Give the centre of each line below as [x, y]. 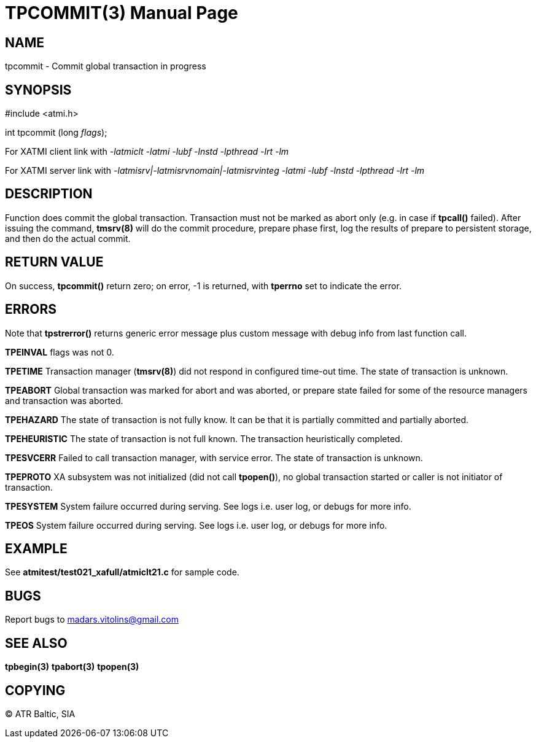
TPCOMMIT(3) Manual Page [122, 13]
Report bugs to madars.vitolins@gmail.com [92, 620]
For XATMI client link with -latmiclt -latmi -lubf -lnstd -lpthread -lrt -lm [147, 152]
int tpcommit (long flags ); [56, 133]
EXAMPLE [36, 548]
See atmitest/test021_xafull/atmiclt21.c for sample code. [122, 572]
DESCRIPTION [49, 194]
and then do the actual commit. [68, 238]
